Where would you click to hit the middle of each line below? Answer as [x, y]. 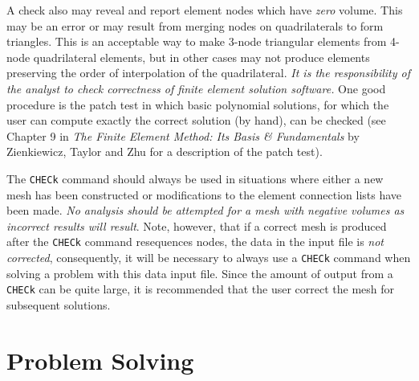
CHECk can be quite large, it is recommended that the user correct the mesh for [201, 289]
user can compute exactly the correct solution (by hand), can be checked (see [196, 120]
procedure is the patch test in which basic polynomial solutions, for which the [198, 104]
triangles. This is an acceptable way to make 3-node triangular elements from [197, 41]
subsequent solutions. [59, 304]
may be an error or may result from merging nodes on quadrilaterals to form [195, 25]
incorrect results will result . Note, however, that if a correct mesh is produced [197, 225]
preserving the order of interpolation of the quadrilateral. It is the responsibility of [209, 73]
